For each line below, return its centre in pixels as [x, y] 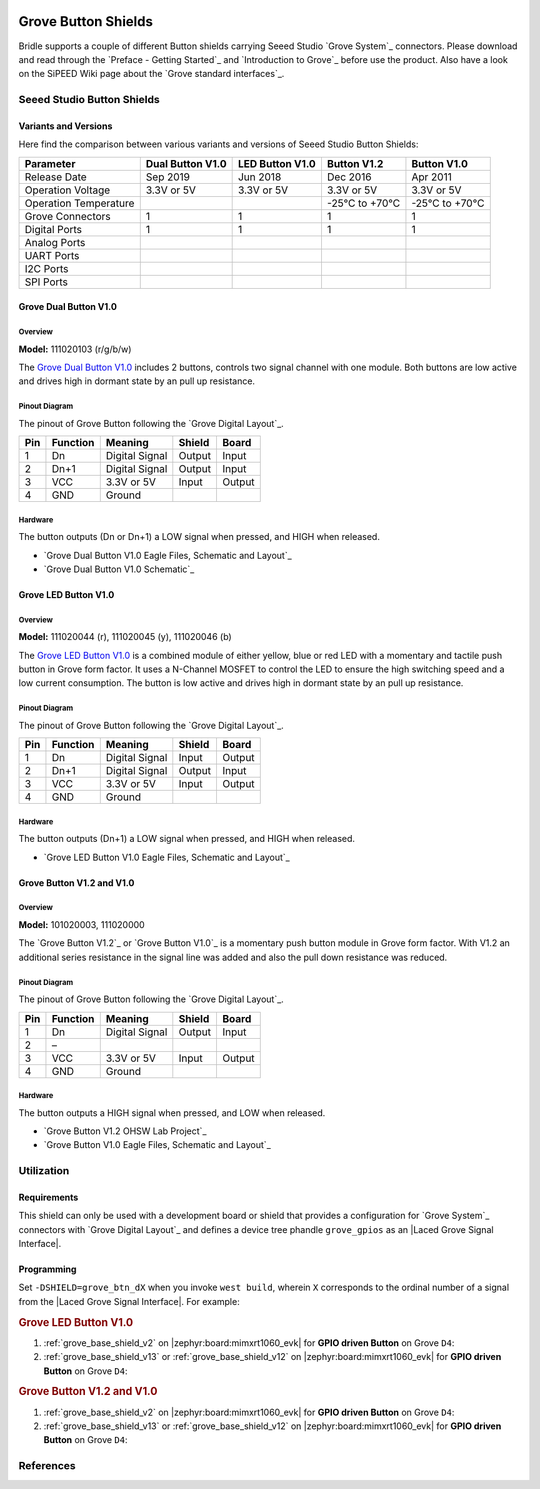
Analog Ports [55, 242]
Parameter [50, 163]
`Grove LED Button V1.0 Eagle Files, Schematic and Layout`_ [166, 857]
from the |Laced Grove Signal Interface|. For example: [129, 1301]
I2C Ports [46, 268]
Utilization [44, 1171]
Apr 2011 [431, 177]
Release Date [55, 177]
